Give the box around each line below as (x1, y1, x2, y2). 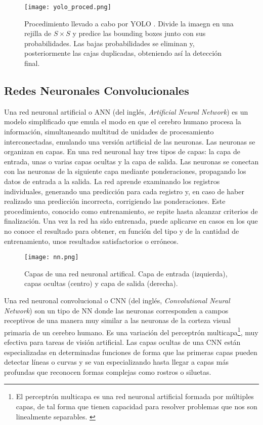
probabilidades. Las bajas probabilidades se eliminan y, (24, 38, 195, 48)
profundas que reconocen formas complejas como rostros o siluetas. (4, 366, 211, 377)
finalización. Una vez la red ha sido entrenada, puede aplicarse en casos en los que (4, 216, 258, 226)
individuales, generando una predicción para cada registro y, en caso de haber (4, 186, 244, 196)
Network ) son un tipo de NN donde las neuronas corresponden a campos (4, 305, 229, 315)
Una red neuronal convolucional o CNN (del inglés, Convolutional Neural (4, 295, 230, 305)
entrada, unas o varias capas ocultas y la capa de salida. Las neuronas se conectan (4, 156, 259, 166)
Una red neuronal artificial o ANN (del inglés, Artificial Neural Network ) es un (4, 106, 248, 117)
